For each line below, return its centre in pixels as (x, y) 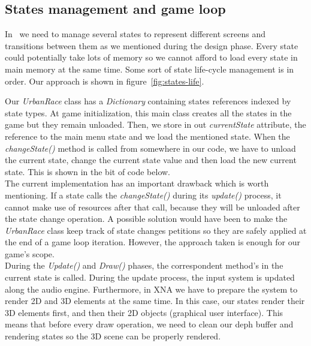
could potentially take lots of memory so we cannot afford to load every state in (151, 57)
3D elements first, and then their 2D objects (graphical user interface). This (144, 312)
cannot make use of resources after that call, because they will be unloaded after (153, 207)
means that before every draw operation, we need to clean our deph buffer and (149, 324)
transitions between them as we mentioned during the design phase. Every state (152, 45)
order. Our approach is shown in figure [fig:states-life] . (105, 81)
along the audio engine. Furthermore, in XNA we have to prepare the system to (151, 289)
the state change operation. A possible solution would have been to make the (146, 219)
